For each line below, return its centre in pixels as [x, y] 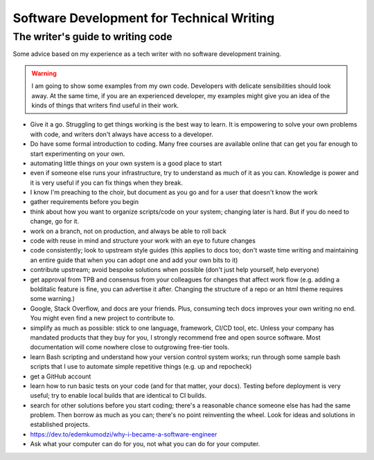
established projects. [60, 425]
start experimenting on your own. [78, 154]
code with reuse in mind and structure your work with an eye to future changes [143, 241]
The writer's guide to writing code [92, 37]
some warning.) [53, 299]
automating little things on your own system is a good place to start [126, 163]
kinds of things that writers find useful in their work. [105, 105]
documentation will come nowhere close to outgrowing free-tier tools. [130, 347]
